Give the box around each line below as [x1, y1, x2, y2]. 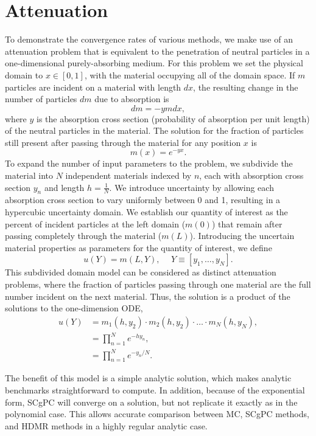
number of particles [5, 92, 77, 105]
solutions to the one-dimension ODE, [5, 302, 143, 314]
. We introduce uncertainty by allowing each [109, 181, 274, 193]
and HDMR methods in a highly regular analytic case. [5, 419, 208, 432]
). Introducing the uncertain [189, 229, 295, 242]
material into [5, 169, 53, 182]
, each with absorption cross [199, 169, 304, 182]
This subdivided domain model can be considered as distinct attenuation [5, 266, 276, 279]
